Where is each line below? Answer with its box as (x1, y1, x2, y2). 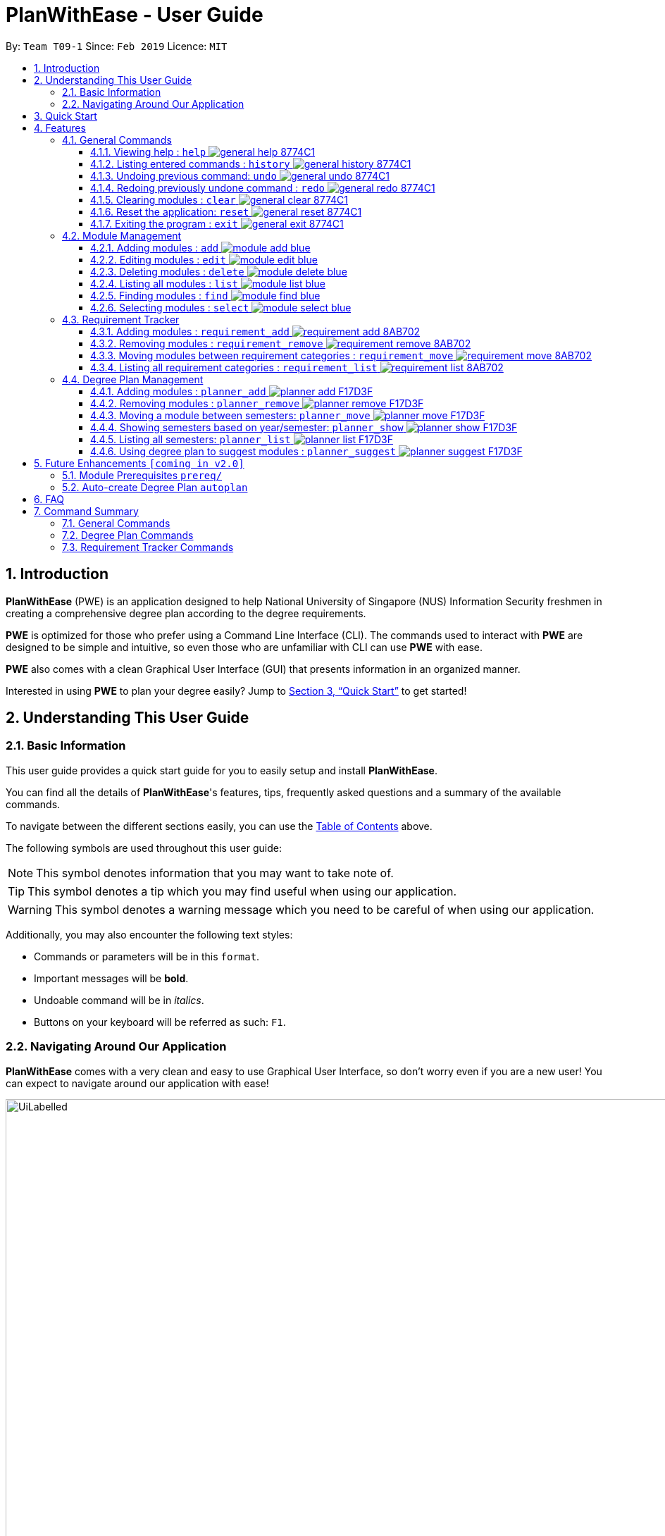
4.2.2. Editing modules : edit (90, 253, 226, 266)
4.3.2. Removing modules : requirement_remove (90, 337, 323, 349)
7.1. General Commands (62, 516, 170, 529)
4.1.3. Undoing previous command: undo (90, 169, 277, 182)
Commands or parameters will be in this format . (34, 950, 260, 962)
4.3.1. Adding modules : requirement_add (90, 325, 290, 337)
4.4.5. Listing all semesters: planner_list (90, 433, 291, 445)
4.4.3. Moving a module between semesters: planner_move (90, 409, 371, 421)
